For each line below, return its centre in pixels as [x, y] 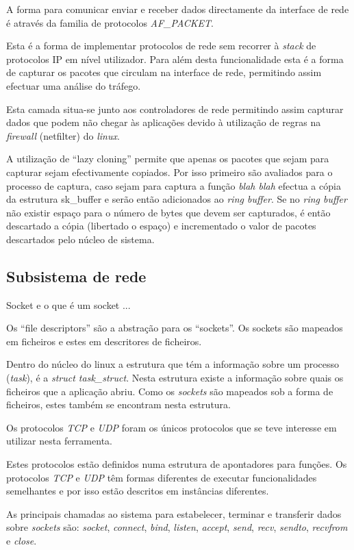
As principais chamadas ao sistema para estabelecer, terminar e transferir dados [174, 513]
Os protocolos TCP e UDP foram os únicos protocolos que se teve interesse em [172, 427]
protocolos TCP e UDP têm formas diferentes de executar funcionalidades [162, 477]
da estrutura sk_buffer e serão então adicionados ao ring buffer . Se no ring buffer [177, 199]
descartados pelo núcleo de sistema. [80, 239]
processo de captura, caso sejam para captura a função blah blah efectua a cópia [174, 185]
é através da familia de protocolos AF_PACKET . [110, 22]
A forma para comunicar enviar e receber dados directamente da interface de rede [178, 9]
